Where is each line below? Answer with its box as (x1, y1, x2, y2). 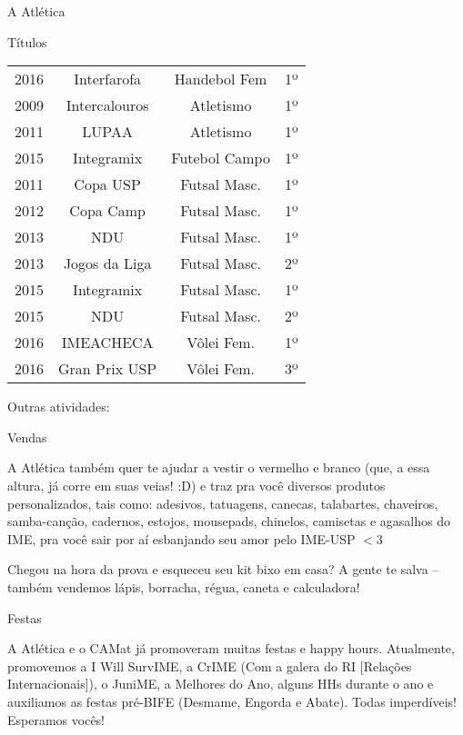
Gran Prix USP (58, 358, 157, 380)
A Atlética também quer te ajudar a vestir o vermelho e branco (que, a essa (7, 458, 430, 477)
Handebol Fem (174, 68, 267, 90)
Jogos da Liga (63, 253, 152, 274)
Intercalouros (65, 94, 149, 116)
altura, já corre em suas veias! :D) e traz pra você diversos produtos (7, 475, 386, 494)
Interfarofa (74, 68, 142, 90)
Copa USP (74, 174, 141, 195)
